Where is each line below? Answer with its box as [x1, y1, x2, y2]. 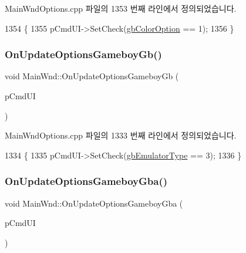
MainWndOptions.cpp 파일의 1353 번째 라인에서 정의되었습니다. [5, 2, 237, 14]
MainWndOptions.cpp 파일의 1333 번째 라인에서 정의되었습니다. [5, 129, 237, 141]
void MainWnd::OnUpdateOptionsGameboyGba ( [5, 197, 183, 209]
